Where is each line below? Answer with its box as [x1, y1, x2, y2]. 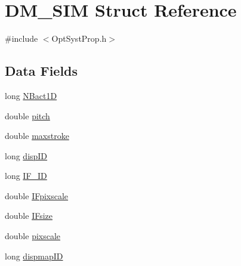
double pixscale [5, 230, 61, 242]
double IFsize [5, 209, 52, 222]
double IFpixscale [5, 189, 69, 202]
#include [5, 32, 38, 45]
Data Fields [5, 61, 78, 80]
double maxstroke [5, 129, 69, 142]
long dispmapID [5, 249, 63, 262]
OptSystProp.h [51, 32, 107, 45]
